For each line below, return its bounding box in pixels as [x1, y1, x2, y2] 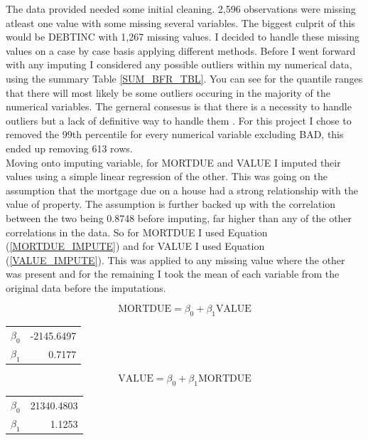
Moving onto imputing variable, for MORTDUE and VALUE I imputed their [6, 154, 341, 169]
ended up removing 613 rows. [6, 140, 133, 155]
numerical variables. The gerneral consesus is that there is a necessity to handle [6, 99, 352, 114]
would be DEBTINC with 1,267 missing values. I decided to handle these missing [6, 29, 360, 44]
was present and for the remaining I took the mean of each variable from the [6, 266, 340, 281]
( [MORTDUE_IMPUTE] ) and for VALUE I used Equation [6, 239, 265, 253]
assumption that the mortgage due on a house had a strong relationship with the [6, 182, 358, 197]
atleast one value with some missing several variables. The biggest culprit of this [6, 15, 355, 30]
